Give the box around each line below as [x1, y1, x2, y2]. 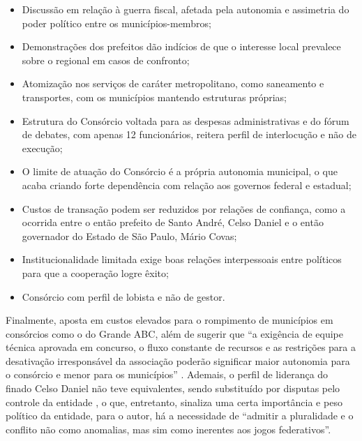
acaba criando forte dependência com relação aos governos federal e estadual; [22, 177, 352, 192]
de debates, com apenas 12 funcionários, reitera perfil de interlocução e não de [22, 127, 356, 142]
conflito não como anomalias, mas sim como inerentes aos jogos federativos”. [6, 421, 331, 436]
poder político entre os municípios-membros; [22, 15, 211, 30]
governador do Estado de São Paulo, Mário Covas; [22, 228, 237, 243]
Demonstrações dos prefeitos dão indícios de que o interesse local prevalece [22, 39, 341, 54]
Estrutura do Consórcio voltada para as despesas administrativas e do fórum [22, 113, 349, 128]
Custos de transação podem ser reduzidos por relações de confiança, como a [22, 201, 346, 216]
